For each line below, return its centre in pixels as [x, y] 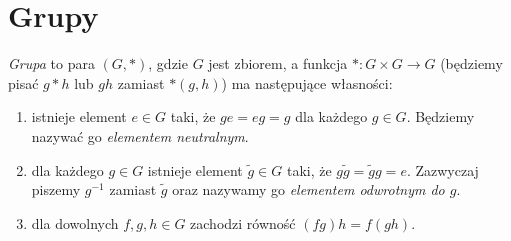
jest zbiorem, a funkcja [278, 63]
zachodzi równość [243, 222]
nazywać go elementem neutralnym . [140, 135]
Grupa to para [51, 63]
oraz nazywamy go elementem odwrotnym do [308, 189]
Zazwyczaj [447, 169]
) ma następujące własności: [307, 82]
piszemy [56, 189]
